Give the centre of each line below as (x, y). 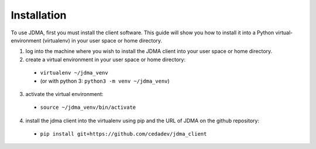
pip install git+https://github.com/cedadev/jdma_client (123, 134)
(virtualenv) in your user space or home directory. (102, 40)
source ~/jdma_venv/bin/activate (88, 107)
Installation (39, 15)
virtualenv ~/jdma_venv (74, 73)
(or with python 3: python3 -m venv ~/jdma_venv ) (105, 81)
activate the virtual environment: (64, 94)
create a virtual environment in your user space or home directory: (105, 59)
